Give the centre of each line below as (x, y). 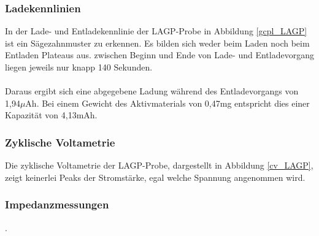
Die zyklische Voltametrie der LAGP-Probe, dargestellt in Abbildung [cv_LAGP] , (159, 165)
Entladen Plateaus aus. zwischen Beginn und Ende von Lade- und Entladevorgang (159, 55)
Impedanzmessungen (57, 204)
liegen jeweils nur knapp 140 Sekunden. (79, 67)
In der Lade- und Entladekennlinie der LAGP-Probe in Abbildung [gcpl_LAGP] (156, 31)
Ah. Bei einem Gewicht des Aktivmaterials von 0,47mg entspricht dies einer (167, 103)
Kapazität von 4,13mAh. (51, 115)
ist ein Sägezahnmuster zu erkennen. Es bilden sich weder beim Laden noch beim (157, 43)
